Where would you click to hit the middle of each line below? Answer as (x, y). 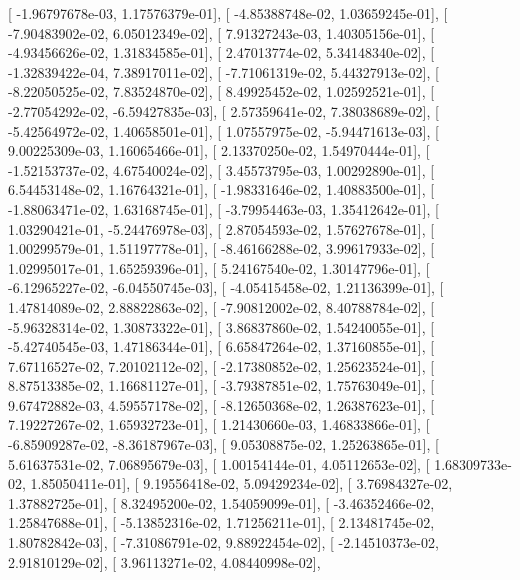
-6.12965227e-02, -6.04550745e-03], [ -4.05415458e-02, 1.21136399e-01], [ (226, 287)
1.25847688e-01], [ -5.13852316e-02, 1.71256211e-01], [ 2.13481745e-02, (221, 522)
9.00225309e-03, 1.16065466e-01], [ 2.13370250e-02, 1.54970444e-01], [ (219, 150)
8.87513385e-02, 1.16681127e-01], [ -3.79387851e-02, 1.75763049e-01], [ (221, 385)
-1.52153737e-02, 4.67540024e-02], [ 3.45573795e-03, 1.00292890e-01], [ (221, 169)
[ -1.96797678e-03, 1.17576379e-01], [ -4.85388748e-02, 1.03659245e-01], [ (228, 13)
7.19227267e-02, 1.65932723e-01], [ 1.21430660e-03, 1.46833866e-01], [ (219, 424)
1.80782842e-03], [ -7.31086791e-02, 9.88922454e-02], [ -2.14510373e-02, (223, 542)
